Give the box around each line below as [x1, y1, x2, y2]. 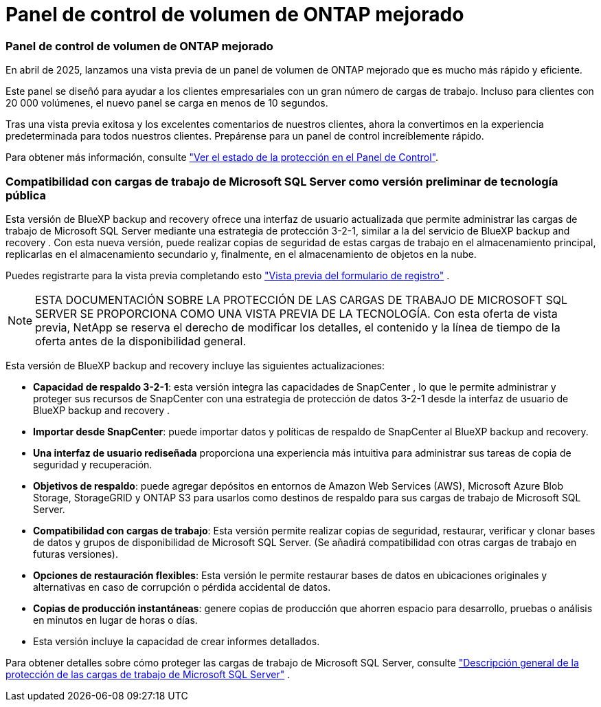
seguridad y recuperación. [33, 458, 152, 470]
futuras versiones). [33, 547, 118, 560]
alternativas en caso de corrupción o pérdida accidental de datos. [33, 580, 331, 593]
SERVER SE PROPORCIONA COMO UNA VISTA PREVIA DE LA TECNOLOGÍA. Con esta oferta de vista [35, 306, 558, 320]
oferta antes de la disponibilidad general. [35, 334, 247, 348]
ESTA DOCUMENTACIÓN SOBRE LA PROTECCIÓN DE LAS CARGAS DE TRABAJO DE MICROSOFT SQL [35, 292, 568, 307]
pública [5, 188, 46, 202]
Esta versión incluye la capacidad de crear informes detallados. [33, 635, 320, 647]
